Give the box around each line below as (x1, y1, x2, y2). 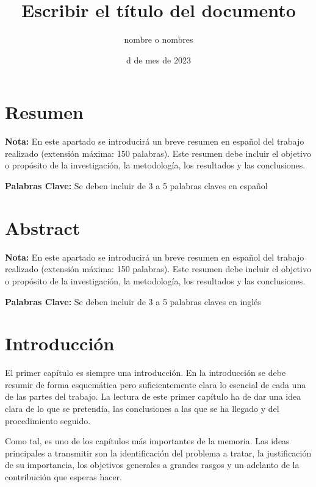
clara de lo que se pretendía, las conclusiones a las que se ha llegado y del (5, 402, 279, 415)
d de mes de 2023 (126, 53, 191, 66)
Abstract (5, 215, 81, 240)
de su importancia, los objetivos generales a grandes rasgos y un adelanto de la (5, 458, 300, 471)
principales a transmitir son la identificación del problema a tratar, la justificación (5, 446, 312, 459)
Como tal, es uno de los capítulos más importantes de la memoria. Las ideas (5, 435, 290, 447)
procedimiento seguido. (5, 414, 91, 427)
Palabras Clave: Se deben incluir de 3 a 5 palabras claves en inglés (5, 295, 261, 308)
